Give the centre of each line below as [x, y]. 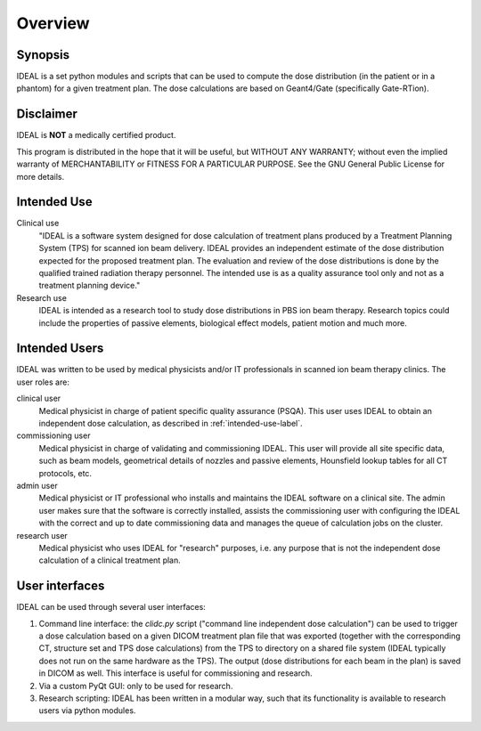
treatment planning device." [90, 286]
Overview [53, 23]
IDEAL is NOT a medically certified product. [96, 135]
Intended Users [60, 349]
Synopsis [43, 55]
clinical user [39, 398]
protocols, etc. [65, 473]
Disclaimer [47, 114]
